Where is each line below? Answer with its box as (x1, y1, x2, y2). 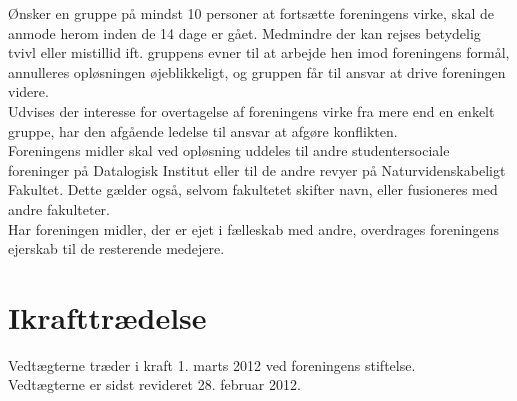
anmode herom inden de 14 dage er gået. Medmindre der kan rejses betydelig (8, 22, 481, 43)
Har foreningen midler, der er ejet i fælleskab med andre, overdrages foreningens (8, 218, 499, 239)
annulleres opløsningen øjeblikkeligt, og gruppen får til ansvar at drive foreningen (8, 61, 506, 82)
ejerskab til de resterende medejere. (8, 238, 225, 259)
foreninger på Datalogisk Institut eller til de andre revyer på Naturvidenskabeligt (8, 159, 506, 180)
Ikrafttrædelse (8, 296, 207, 337)
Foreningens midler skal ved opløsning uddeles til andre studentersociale (8, 140, 450, 161)
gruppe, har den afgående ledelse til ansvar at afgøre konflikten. (8, 120, 398, 141)
